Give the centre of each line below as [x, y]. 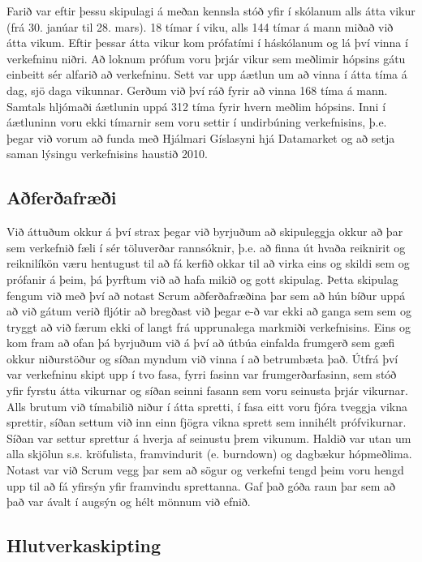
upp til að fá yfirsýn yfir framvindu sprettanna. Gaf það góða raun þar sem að [201, 485]
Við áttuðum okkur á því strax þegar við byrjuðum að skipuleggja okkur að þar [205, 232]
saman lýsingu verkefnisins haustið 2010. [107, 154]
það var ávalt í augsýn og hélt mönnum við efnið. [129, 502]
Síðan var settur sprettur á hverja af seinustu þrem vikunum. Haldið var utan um [209, 438]
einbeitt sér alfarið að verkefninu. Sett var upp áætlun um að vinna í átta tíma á [207, 74]
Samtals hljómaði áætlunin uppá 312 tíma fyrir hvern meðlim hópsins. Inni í [196, 106]
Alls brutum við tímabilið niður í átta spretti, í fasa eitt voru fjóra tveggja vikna [207, 406]
